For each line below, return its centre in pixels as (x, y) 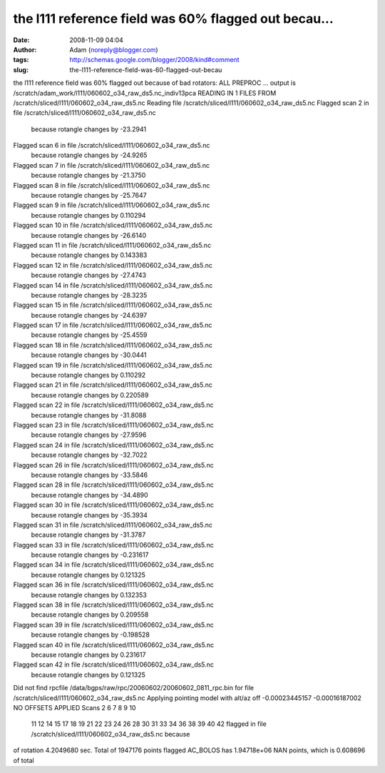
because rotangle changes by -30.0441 (89, 355)
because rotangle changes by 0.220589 (90, 395)
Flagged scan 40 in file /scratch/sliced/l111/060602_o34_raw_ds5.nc (114, 645)
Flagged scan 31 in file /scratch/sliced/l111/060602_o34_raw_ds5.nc (113, 525)
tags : (21, 60)
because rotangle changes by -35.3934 (89, 515)
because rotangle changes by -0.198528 (90, 635)
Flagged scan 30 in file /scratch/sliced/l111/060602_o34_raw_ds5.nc (113, 505)
